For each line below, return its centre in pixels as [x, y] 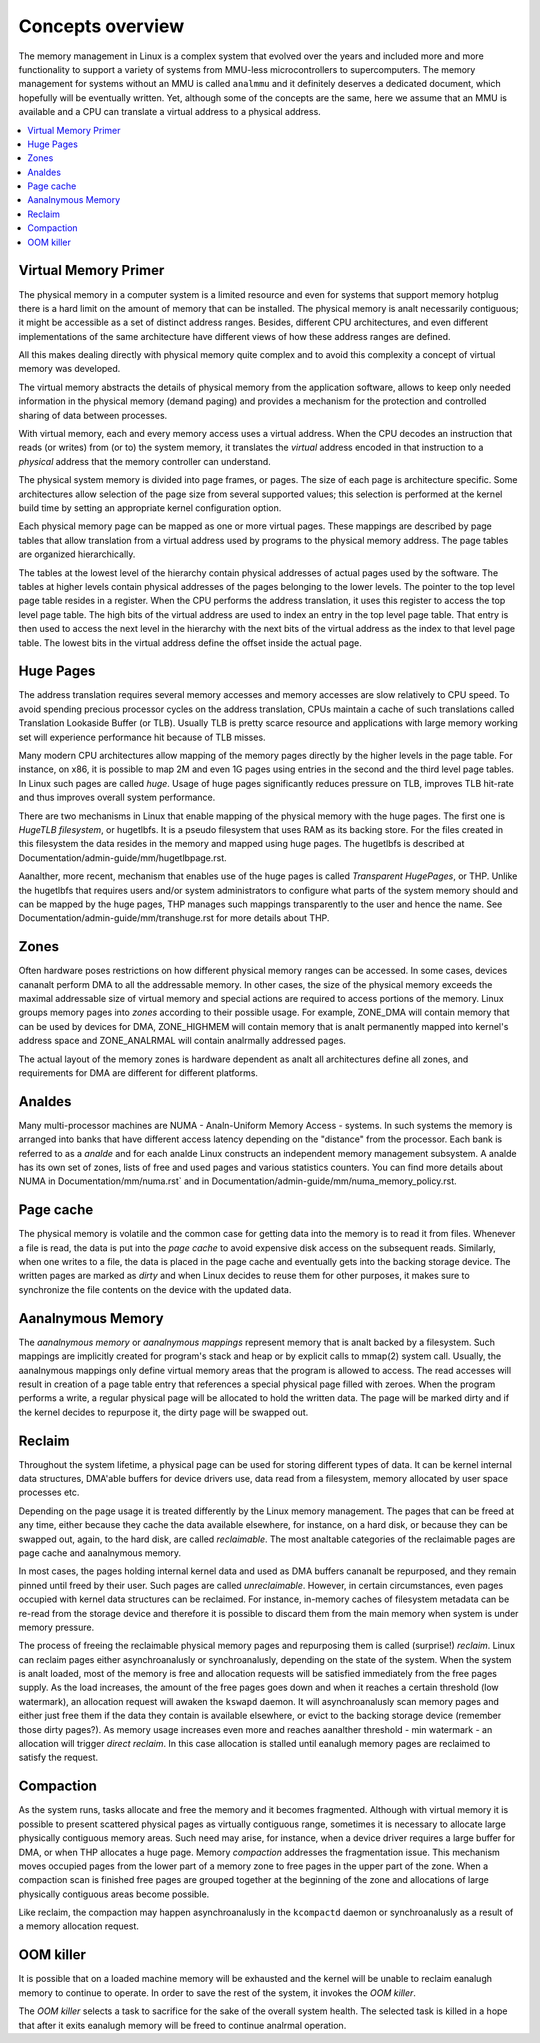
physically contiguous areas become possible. [114, 1894]
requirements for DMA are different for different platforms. [138, 1072]
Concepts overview [101, 26]
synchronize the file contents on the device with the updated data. [155, 1289]
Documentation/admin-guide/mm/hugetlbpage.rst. [122, 857]
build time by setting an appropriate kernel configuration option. [150, 508]
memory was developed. [69, 369]
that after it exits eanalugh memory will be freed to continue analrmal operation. [182, 2025]
